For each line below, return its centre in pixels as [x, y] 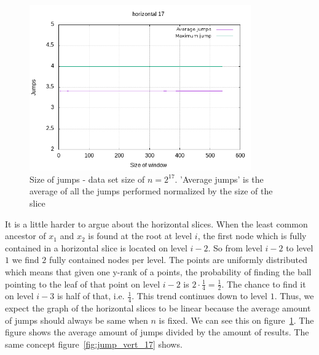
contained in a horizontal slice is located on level [96, 247]
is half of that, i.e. [91, 296]
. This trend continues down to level [199, 296]
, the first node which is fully [252, 236]
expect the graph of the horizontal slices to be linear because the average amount [158, 308]
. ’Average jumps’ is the [219, 179]
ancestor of [26, 236]
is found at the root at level [140, 236]
